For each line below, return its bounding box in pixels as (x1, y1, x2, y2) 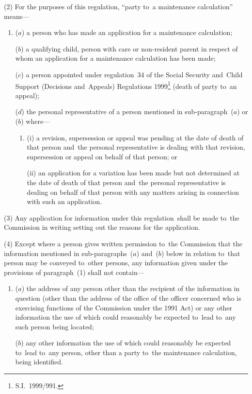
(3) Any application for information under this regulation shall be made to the (4, 212, 239, 223)
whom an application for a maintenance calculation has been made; (15, 53, 216, 63)
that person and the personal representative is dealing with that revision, (27, 142, 245, 152)
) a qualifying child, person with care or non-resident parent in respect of (21, 43, 238, 53)
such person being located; (15, 321, 94, 331)
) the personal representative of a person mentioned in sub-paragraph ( (21, 106, 234, 117)
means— (4, 11, 30, 21)
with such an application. (27, 196, 102, 206)
